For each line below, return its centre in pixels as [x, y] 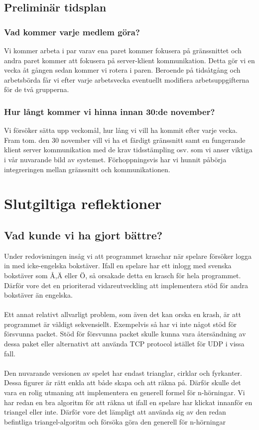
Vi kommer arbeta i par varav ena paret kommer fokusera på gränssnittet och [123, 50]
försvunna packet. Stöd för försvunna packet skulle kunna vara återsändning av [125, 334]
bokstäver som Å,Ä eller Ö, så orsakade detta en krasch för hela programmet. [123, 275]
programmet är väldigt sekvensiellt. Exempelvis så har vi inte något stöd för [121, 324]
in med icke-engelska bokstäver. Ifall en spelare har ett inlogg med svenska [118, 266]
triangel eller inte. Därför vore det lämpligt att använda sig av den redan [115, 412]
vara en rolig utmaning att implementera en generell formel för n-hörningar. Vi [125, 392]
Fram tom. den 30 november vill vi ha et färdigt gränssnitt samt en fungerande [125, 140]
